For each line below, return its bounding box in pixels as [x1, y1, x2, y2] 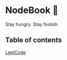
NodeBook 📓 [5, 5, 58, 16]
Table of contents [5, 36, 62, 44]
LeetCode [5, 49, 26, 55]
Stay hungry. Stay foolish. [5, 21, 59, 27]
